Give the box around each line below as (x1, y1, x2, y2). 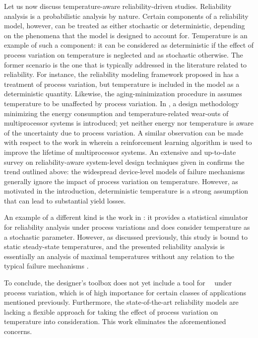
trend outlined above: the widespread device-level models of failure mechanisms (4, 166, 245, 177)
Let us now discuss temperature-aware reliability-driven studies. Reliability (4, 1, 232, 11)
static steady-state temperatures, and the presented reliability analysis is (4, 241, 225, 252)
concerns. (4, 326, 32, 336)
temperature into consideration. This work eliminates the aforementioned (4, 316, 226, 327)
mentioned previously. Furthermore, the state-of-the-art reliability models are (4, 297, 239, 307)
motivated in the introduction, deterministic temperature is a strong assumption (4, 186, 249, 196)
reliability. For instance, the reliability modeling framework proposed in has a (4, 69, 239, 79)
